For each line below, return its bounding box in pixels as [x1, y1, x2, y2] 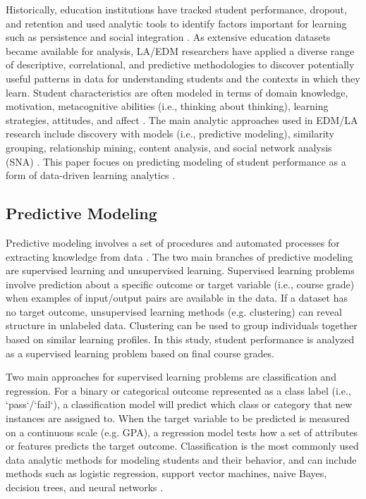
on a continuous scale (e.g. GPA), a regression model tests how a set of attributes [6, 424, 358, 439]
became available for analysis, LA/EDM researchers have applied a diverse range [6, 43, 355, 58]
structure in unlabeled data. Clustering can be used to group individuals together [6, 318, 358, 333]
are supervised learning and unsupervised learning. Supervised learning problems [6, 263, 355, 278]
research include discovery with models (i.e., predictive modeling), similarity [6, 126, 335, 141]
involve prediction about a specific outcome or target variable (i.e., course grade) [6, 276, 355, 291]
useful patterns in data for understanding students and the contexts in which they [6, 70, 360, 85]
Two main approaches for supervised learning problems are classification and [6, 369, 336, 384]
